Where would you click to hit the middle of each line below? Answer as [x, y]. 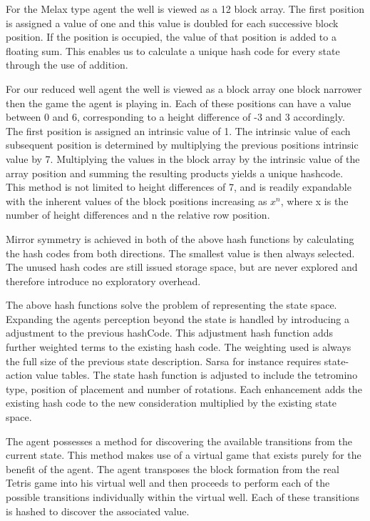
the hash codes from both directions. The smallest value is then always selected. [180, 253]
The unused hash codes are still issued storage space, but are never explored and [182, 267]
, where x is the [314, 200]
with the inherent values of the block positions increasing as [137, 200]
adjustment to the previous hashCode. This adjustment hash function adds [170, 333]
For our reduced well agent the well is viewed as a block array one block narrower [184, 88]
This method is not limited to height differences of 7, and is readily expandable [179, 187]
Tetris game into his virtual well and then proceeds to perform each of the [168, 483]
